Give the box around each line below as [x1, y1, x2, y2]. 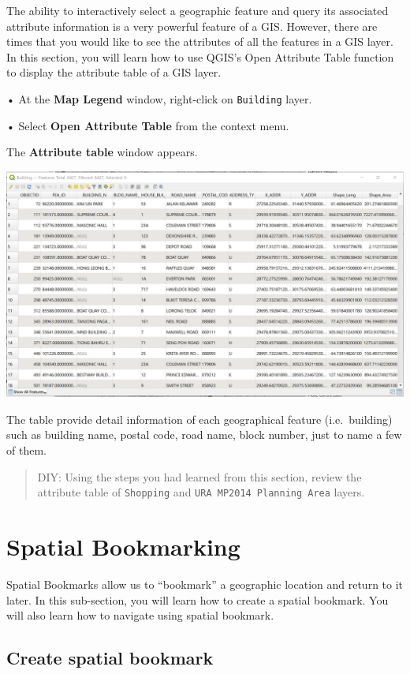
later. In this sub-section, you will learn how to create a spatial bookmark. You [6, 591, 389, 608]
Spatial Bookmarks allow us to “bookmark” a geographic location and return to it [6, 576, 404, 593]
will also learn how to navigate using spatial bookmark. [6, 607, 274, 623]
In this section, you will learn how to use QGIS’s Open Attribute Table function [6, 48, 394, 65]
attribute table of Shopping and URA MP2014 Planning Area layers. [37, 484, 365, 500]
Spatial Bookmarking [6, 530, 240, 563]
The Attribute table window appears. [6, 144, 198, 160]
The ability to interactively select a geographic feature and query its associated [6, 2, 389, 18]
